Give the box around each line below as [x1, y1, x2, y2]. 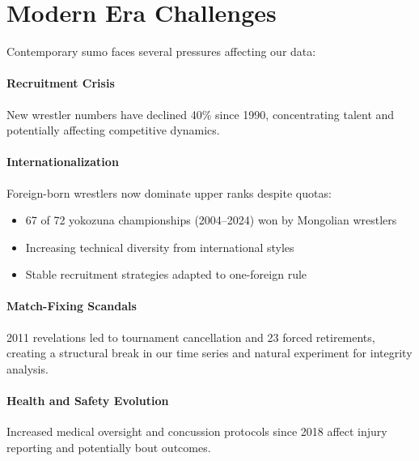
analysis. [6, 360, 49, 377]
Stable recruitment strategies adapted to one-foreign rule [25, 266, 307, 283]
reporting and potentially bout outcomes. [6, 438, 211, 455]
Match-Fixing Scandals [6, 297, 137, 314]
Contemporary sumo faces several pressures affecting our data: [6, 43, 316, 60]
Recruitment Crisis [6, 75, 115, 92]
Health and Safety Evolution [6, 392, 169, 409]
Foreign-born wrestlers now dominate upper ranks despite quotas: [6, 184, 332, 201]
